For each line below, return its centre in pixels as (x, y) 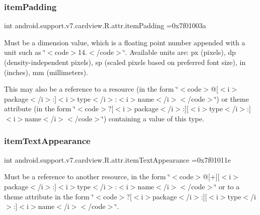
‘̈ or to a (227, 186)
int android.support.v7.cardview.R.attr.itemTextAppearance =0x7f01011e (117, 159)
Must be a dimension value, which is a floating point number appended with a (125, 42)
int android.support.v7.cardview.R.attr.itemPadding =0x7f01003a (105, 25)
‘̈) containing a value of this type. (153, 118)
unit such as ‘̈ (25, 52)
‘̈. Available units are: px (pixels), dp (179, 52)
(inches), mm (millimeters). (46, 72)
